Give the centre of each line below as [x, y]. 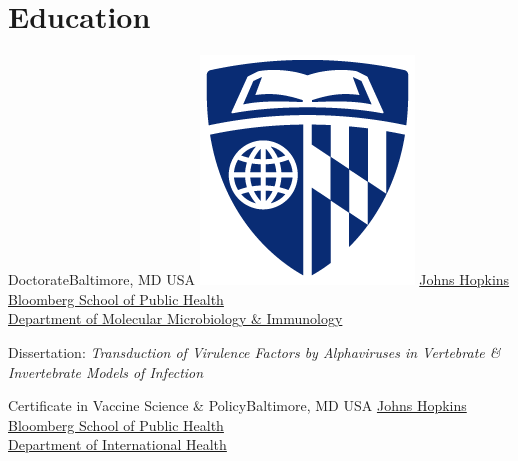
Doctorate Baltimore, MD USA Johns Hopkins [259, 279]
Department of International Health [117, 444]
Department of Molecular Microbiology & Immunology [175, 318]
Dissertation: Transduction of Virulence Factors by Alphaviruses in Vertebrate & [254, 351]
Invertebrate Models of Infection [106, 371]
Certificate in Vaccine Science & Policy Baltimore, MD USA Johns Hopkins [237, 405]
